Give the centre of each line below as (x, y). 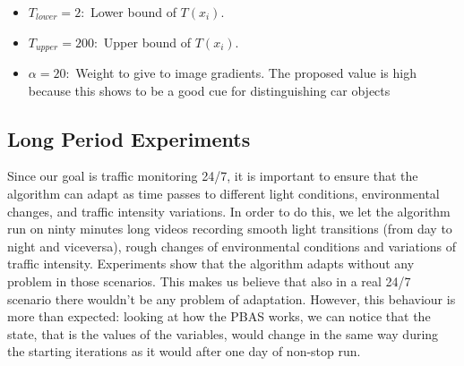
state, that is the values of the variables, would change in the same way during (223, 333)
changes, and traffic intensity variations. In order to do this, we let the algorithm (229, 211)
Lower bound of (133, 12)
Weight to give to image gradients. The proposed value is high (246, 73)
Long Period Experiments (129, 138)
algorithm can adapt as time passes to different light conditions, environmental (223, 194)
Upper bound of (147, 42)
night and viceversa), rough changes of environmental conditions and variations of (232, 246)
